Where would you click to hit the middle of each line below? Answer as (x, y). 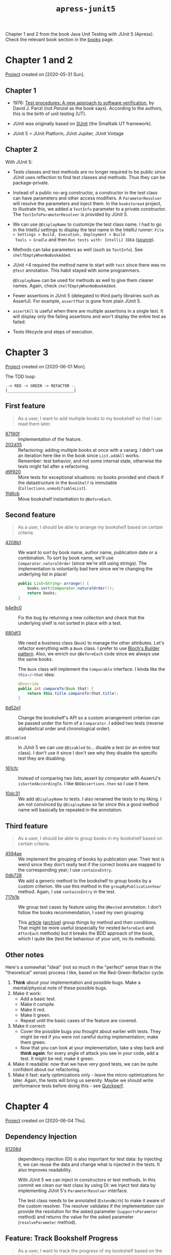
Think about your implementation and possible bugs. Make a (77, 982)
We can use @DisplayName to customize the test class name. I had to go (87, 224)
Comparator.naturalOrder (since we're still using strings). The (82, 563)
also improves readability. (45, 1170)
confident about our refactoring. (46, 1069)
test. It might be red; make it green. (57, 1059)
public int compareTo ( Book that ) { (56, 689)
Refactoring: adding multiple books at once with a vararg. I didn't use (91, 450)
